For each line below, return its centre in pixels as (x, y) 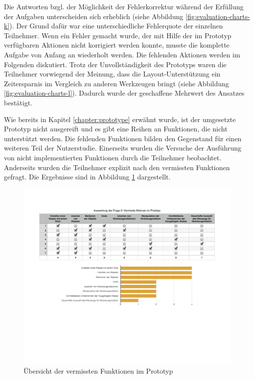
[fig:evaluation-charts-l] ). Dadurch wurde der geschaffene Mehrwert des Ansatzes (124, 93)
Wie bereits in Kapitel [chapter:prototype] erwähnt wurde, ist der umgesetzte (120, 119)
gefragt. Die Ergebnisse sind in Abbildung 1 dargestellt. (87, 177)
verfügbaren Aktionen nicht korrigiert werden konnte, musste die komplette (117, 45)
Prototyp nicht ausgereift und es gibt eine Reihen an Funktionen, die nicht (116, 129)
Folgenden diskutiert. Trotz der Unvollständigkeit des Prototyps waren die (115, 64)
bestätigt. (18, 102)
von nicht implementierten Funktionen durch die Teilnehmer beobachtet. (113, 157)
